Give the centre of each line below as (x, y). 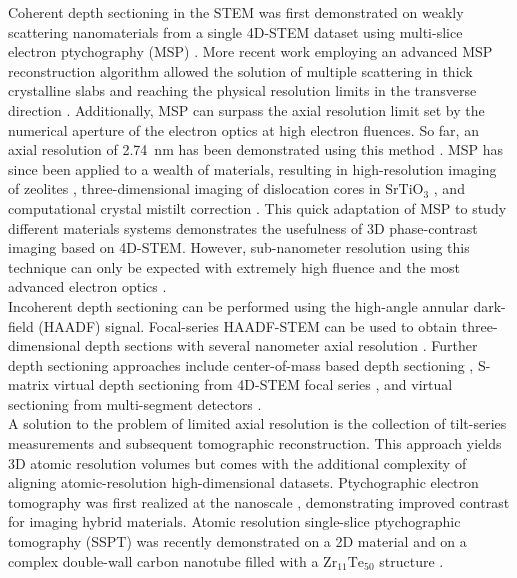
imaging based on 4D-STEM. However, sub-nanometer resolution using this (239, 247)
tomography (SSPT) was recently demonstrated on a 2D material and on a (237, 541)
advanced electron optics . (87, 286)
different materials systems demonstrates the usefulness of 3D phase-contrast (243, 227)
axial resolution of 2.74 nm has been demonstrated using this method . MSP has (256, 149)
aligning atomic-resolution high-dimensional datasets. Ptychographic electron (243, 482)
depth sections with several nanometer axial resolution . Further (281, 345)
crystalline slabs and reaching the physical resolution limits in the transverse (242, 90)
